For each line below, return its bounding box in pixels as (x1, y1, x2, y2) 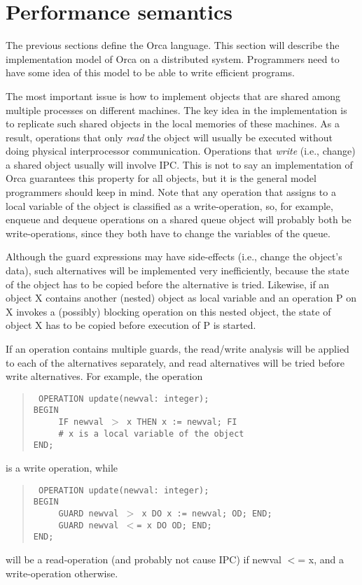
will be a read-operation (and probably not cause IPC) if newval (6, 551, 281, 566)
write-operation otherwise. (6, 565, 118, 580)
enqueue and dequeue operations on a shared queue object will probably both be (6, 212, 351, 227)
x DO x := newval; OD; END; (141, 508, 272, 519)
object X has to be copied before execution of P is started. (6, 318, 256, 332)
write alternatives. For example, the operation (6, 369, 203, 383)
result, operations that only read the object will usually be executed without (6, 129, 333, 144)
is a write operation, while (6, 460, 118, 475)
